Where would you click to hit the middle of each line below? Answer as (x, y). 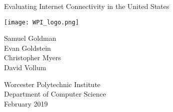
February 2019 (26, 103)
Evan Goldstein (28, 48)
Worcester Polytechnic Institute (52, 84)
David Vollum (25, 67)
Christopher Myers (33, 57)
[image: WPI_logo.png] (42, 22)
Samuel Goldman (30, 38)
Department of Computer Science (55, 94)
